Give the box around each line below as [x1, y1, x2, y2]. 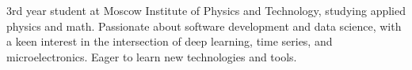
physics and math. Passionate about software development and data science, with [6, 17, 402, 34]
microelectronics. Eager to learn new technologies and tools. [6, 48, 297, 64]
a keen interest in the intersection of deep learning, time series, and [6, 33, 333, 50]
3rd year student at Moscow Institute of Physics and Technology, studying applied [6, 2, 406, 18]
